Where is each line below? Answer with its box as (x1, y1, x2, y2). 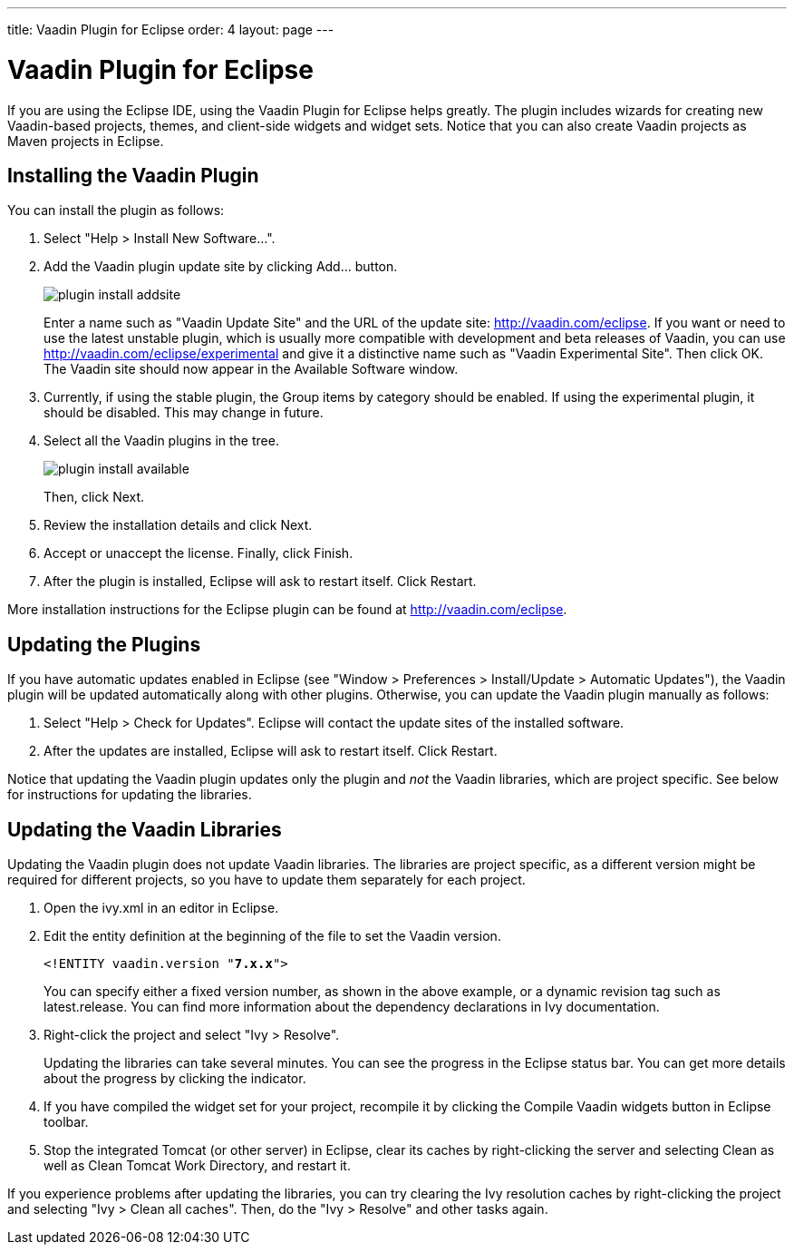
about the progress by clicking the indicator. (44, 1071, 306, 1087)
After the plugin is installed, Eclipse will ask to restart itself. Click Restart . (44, 573, 477, 590)
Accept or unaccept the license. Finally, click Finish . (44, 545, 353, 562)
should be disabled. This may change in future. (44, 405, 324, 421)
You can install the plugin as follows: (7, 202, 225, 219)
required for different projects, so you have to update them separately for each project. (7, 872, 526, 888)
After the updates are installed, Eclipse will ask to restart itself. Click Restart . (44, 743, 498, 759)
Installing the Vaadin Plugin (7, 163, 259, 187)
